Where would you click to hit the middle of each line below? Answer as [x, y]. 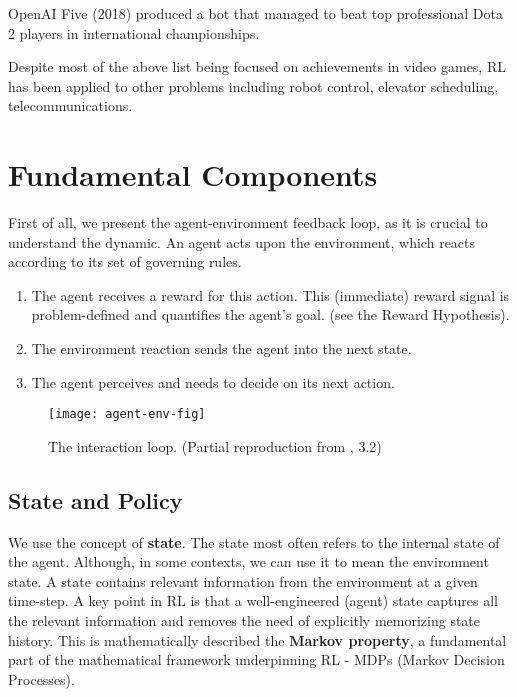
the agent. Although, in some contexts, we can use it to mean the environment [248, 561]
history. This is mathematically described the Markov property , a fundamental [257, 639]
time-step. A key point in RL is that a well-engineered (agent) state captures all [253, 600]
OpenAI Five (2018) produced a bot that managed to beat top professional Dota [255, 13]
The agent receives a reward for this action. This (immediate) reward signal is [270, 294]
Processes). [41, 678]
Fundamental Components [193, 174]
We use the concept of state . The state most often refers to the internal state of [254, 541]
